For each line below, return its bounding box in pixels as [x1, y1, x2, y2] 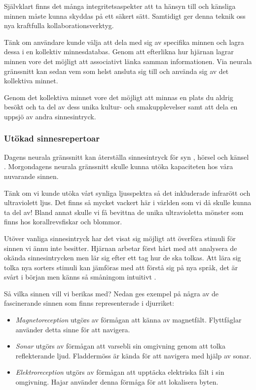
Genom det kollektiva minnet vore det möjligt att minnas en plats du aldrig [4, 92, 233, 102]
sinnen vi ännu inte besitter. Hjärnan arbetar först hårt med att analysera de [4, 243, 237, 253]
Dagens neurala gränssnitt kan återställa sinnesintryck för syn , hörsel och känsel [4, 151, 249, 162]
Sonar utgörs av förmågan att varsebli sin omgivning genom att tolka [15, 341, 225, 351]
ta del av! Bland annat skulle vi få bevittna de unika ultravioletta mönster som [4, 207, 244, 217]
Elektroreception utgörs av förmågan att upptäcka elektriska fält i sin [15, 367, 224, 377]
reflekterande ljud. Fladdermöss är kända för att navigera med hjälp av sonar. [15, 350, 252, 360]
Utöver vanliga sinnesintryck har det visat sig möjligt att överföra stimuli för [4, 233, 236, 243]
